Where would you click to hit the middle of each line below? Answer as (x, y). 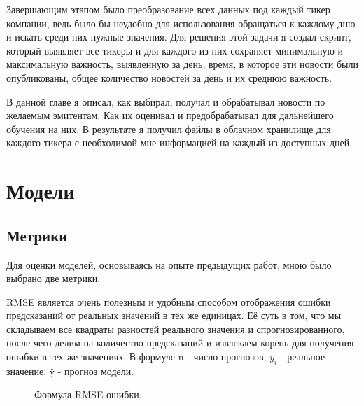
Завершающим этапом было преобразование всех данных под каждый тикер (168, 9)
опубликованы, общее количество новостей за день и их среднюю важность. (169, 77)
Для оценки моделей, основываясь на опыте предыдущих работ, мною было (169, 264)
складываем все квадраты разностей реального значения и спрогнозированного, (176, 329)
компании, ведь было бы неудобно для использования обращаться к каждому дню (181, 23)
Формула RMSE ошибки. (88, 394)
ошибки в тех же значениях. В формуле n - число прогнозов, (136, 357)
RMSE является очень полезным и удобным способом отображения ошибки (169, 301)
